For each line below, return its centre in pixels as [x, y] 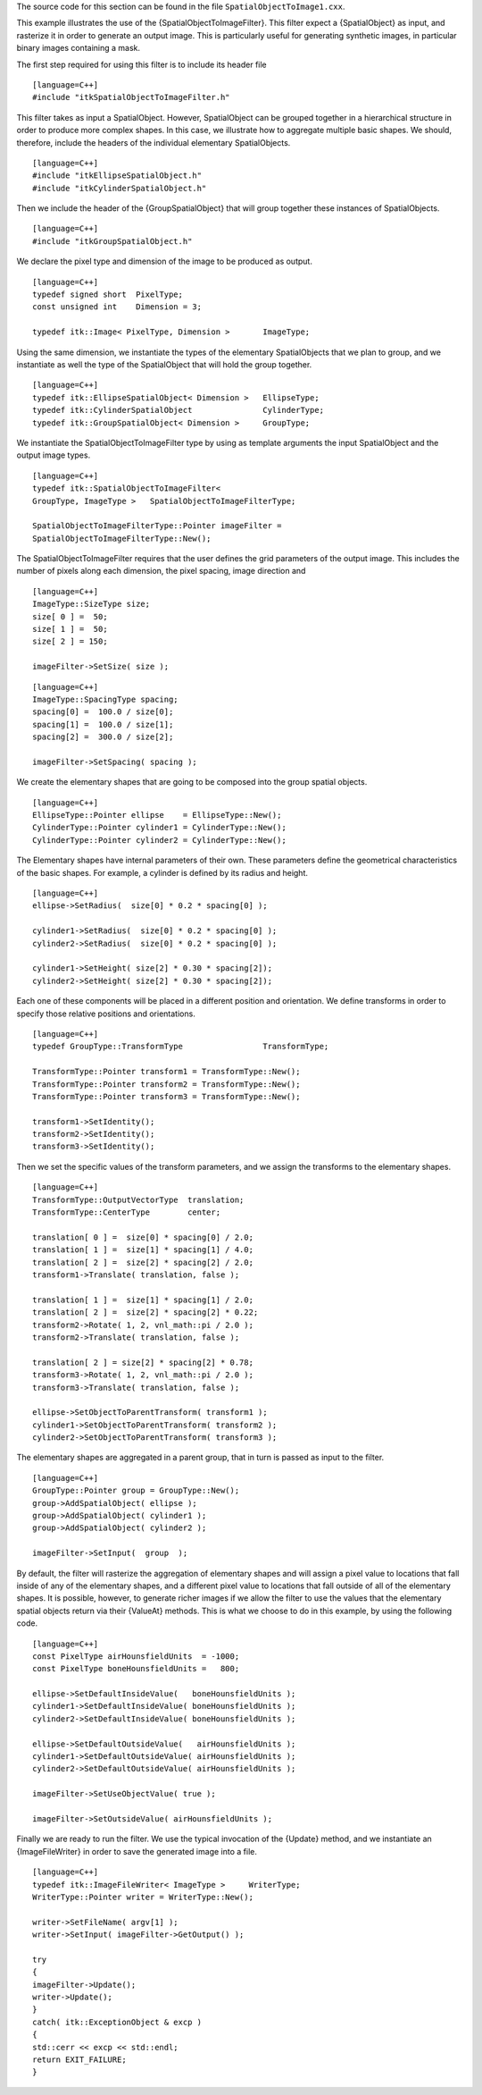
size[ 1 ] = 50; [70, 629]
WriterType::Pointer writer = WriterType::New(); [143, 1897]
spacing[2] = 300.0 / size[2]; [103, 737]
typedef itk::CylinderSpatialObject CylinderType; [179, 410]
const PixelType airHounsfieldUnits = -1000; [136, 1656]
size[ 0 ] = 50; [70, 616]
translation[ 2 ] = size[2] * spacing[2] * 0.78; [143, 1362]
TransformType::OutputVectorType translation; [138, 1199]
